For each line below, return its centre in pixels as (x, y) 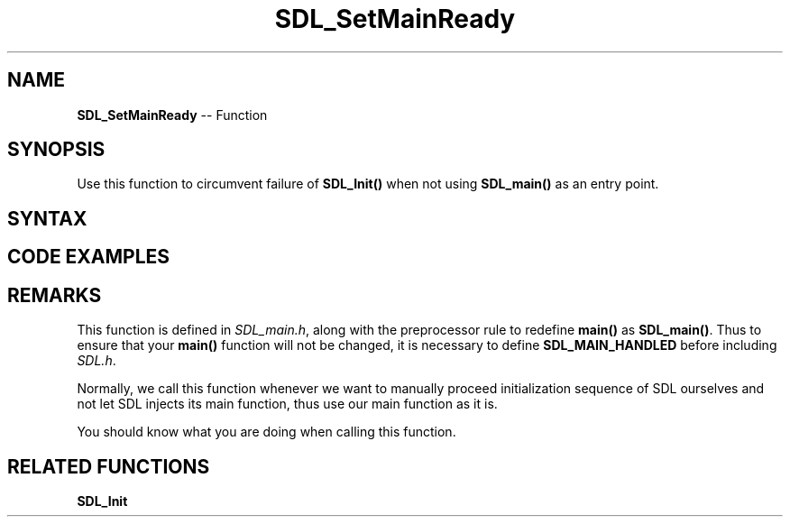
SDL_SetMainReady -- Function (172, 115)
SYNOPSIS (56, 150)
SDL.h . (96, 361)
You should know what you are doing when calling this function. (266, 432)
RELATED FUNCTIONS (109, 466)
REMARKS (55, 295)
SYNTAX (47, 218)
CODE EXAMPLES (89, 257)
